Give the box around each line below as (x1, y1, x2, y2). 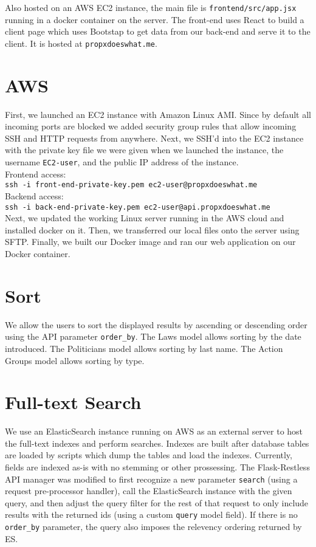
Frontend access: (5, 167, 66, 180)
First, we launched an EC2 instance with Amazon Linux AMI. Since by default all (5, 108, 312, 120)
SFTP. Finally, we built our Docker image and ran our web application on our (5, 235, 296, 248)
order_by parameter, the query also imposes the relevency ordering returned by (5, 520, 302, 533)
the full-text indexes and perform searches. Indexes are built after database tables (5, 436, 309, 449)
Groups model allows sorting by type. (5, 354, 145, 366)
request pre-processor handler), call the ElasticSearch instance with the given (5, 484, 292, 497)
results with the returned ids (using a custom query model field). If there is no (5, 508, 298, 521)
